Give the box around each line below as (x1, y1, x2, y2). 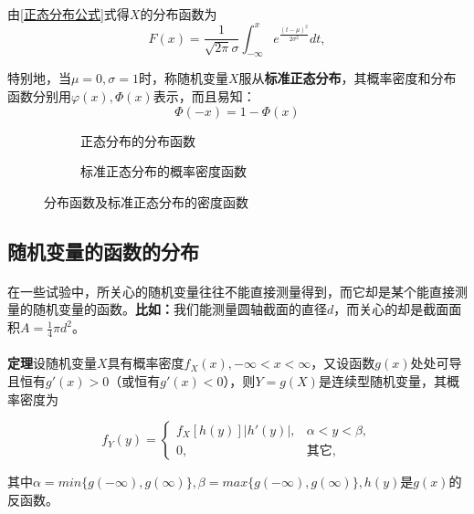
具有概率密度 (107, 353, 184, 372)
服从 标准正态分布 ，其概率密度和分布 (238, 68, 457, 88)
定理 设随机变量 (7, 353, 97, 372)
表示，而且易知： (153, 87, 256, 106)
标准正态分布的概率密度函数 (80, 162, 247, 181)
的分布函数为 (140, 4, 217, 23)
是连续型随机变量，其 (318, 372, 447, 391)
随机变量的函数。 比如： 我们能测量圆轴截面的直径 (32, 299, 327, 319)
